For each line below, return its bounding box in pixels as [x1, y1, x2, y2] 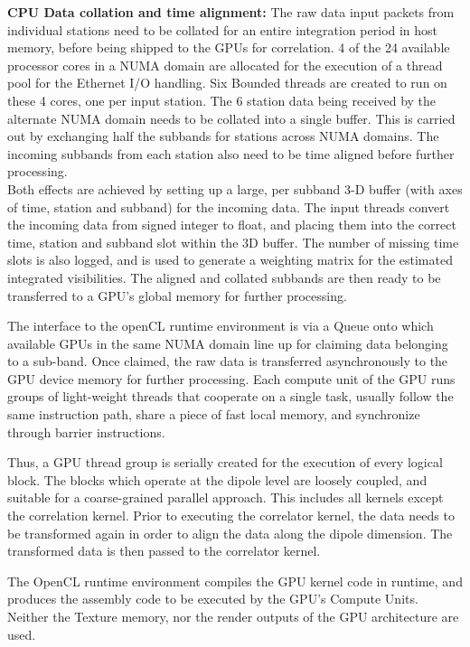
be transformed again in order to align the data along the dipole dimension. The [7, 523, 453, 542]
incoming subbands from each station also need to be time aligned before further [7, 144, 455, 163]
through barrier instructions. [7, 422, 165, 441]
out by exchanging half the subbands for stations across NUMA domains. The [7, 127, 439, 145]
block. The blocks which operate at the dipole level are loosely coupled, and [7, 470, 428, 489]
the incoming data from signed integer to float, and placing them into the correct [7, 215, 456, 234]
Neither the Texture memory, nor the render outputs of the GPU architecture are [7, 607, 459, 625]
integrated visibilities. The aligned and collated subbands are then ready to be [7, 267, 441, 286]
